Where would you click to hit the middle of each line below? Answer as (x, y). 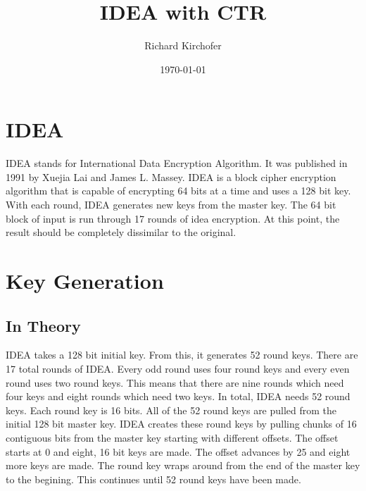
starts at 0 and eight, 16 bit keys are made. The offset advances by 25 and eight (178, 451)
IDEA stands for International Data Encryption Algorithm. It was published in (177, 163)
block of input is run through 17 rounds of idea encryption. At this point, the (173, 218)
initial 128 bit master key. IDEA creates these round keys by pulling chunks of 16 (181, 424)
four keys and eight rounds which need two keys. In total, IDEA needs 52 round (178, 396)
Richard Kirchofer (183, 45)
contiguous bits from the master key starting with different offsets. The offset (172, 437)
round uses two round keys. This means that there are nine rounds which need (175, 382)
